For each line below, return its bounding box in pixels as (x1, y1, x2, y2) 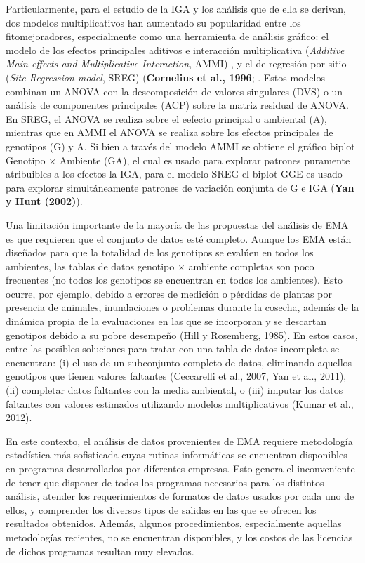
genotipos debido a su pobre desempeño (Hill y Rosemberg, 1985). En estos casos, (6, 327, 358, 342)
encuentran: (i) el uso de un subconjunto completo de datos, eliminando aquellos (6, 355, 352, 369)
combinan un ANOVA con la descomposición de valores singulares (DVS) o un (6, 84, 343, 98)
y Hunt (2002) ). (6, 194, 83, 208)
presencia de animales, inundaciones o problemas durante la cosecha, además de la (6, 300, 359, 314)
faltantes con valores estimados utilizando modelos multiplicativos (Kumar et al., (6, 396, 354, 411)
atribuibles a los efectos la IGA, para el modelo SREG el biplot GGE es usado (6, 166, 343, 181)
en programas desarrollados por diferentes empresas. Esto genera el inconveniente (6, 461, 355, 475)
